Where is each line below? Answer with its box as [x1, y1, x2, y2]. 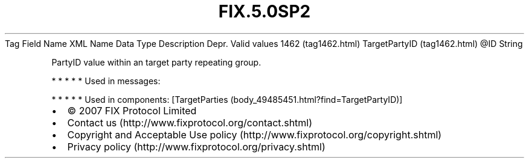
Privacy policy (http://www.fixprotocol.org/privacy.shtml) [67, 140, 325, 153]
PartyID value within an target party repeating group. [51, 57, 261, 67]
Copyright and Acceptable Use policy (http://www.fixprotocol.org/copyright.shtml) [67, 128, 442, 141]
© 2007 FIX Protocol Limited [67, 104, 197, 117]
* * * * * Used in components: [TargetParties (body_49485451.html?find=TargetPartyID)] [51, 94, 403, 105]
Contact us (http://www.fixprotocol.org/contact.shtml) [67, 116, 313, 129]
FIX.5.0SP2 [218, 1, 311, 22]
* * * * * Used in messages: [51, 75, 161, 86]
